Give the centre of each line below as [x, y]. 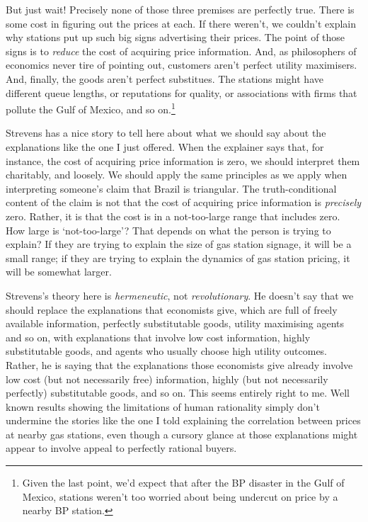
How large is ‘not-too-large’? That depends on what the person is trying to [168, 230]
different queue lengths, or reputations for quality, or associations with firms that [182, 92]
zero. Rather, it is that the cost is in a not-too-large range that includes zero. [173, 216]
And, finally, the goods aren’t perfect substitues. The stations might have [165, 78]
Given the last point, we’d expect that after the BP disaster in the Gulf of [183, 483]
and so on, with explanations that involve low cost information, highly [158, 337]
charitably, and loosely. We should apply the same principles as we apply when [177, 175]
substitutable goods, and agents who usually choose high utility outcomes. [167, 351]
